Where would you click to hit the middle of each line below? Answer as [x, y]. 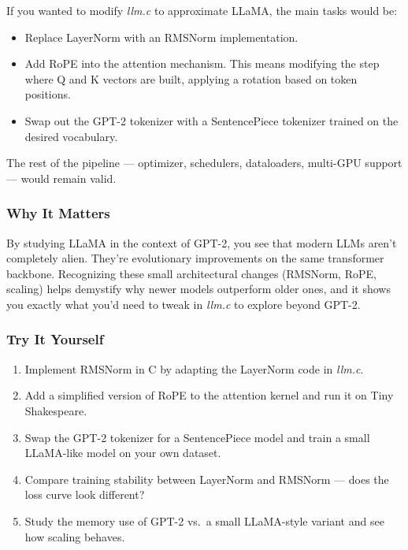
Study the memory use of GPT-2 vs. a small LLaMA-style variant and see [204, 520]
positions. [48, 94]
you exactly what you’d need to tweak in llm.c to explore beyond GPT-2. [184, 304]
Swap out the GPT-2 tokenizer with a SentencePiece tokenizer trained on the [211, 120]
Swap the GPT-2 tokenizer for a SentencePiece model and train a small [197, 437]
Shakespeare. [56, 410]
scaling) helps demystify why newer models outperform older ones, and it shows [198, 289]
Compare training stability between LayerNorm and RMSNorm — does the [207, 479]
